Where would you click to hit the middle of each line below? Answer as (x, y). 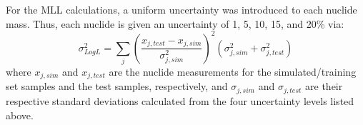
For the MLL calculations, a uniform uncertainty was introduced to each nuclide (181, 9)
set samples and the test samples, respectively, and (117, 86)
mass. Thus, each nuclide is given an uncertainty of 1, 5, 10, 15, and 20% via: (175, 23)
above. (20, 115)
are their (324, 86)
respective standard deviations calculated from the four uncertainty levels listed (180, 100)
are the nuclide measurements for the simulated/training (233, 72)
